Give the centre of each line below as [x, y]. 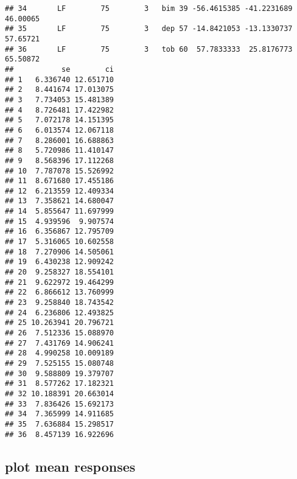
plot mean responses [70, 466]
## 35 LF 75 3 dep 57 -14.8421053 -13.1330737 [149, 29]
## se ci [59, 69]
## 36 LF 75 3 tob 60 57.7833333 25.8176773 [149, 49]
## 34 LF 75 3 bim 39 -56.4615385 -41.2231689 [149, 9]
